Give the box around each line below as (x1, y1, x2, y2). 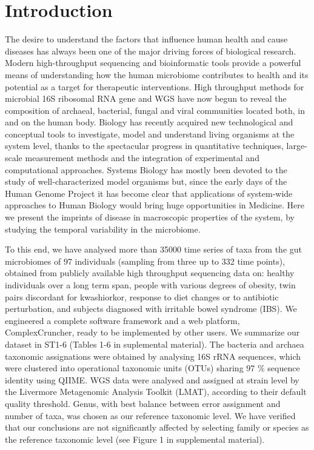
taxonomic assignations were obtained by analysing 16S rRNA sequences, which (5, 349, 301, 362)
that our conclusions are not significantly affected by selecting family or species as (5, 421, 309, 434)
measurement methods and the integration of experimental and (25, 151, 259, 164)
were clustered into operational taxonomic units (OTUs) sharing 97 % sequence (5, 362, 300, 374)
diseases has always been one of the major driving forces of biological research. (5, 44, 296, 57)
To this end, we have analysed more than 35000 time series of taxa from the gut (5, 243, 302, 256)
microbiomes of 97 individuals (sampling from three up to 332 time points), (5, 254, 286, 267)
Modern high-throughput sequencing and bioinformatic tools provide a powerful (5, 56, 301, 69)
